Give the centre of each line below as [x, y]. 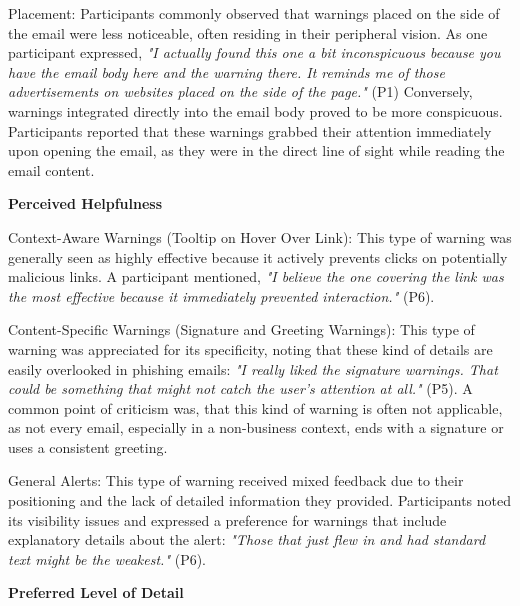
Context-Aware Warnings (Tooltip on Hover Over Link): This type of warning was [260, 236]
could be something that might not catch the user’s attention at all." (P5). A [240, 388]
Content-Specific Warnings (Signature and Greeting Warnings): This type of [241, 329]
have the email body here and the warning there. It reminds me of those [226, 71]
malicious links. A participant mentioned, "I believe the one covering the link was [256, 276]
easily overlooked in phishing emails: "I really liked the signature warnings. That [253, 368]
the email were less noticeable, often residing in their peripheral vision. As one [248, 32]
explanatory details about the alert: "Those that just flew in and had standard [247, 539]
